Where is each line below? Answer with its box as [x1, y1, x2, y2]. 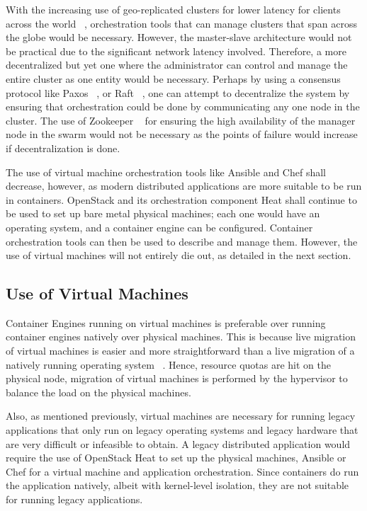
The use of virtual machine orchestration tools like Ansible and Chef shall [6, 164, 327, 179]
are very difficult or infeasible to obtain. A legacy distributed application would [6, 436, 351, 451]
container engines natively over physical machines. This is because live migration [6, 329, 356, 344]
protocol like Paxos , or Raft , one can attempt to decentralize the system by [6, 85, 350, 100]
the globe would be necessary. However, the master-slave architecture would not [6, 30, 352, 45]
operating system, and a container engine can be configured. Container [6, 219, 313, 234]
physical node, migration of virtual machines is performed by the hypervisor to [6, 371, 348, 386]
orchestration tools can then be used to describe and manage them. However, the [6, 234, 358, 248]
